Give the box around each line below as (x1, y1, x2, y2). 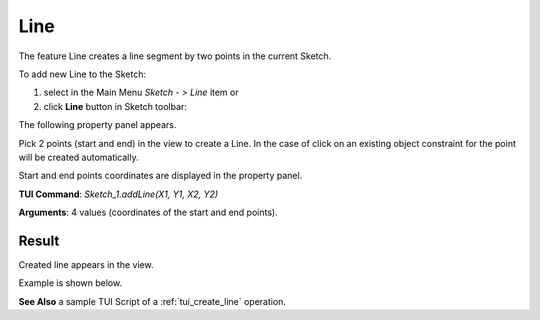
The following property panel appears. (18, 119, 177, 131)
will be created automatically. (18, 151, 139, 163)
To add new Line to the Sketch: (18, 68, 147, 80)
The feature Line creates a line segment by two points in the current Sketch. (18, 50, 332, 62)
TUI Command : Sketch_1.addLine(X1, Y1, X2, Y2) (18, 188, 219, 200)
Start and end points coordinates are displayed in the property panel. (18, 170, 303, 182)
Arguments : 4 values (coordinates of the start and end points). (18, 206, 279, 219)
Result (18, 232, 60, 249)
